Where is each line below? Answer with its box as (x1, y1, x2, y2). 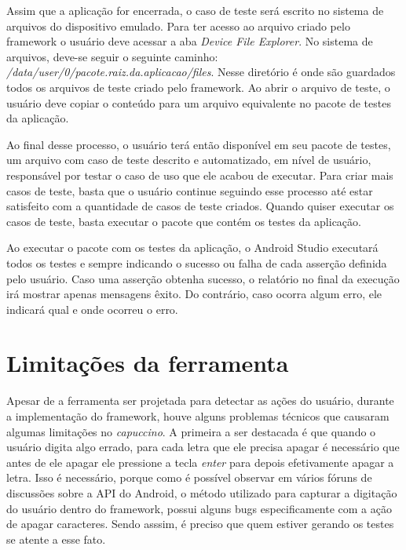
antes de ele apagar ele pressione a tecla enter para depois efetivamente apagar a (6, 453, 394, 470)
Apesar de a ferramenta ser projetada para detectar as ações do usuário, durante (6, 392, 394, 409)
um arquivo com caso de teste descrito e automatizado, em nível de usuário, (6, 151, 371, 168)
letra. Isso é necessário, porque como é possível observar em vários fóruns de (6, 469, 372, 486)
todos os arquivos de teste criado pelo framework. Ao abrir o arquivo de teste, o (6, 78, 390, 95)
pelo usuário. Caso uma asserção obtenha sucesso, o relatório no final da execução (6, 270, 400, 286)
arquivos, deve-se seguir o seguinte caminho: (6, 48, 218, 64)
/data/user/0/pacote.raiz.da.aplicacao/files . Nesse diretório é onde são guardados (6, 64, 396, 80)
